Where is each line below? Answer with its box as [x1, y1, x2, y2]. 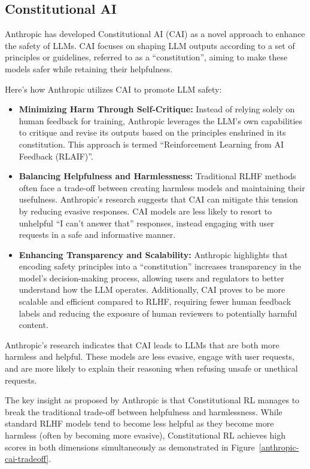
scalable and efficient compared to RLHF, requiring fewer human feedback [19, 295, 291, 308]
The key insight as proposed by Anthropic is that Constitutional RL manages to [5, 394, 300, 406]
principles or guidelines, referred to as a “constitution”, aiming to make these [5, 51, 288, 63]
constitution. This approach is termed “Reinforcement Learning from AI [19, 137, 284, 150]
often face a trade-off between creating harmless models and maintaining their [19, 181, 305, 194]
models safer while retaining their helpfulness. [5, 62, 173, 75]
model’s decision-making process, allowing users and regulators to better [19, 271, 284, 284]
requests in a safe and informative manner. [19, 228, 176, 241]
